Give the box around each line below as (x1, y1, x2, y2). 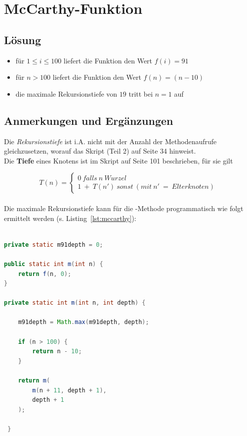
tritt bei (128, 88, 153, 99)
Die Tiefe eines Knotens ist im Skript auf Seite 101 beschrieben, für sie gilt (4, 155, 233, 165)
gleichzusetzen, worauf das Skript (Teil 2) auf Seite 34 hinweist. (4, 146, 196, 156)
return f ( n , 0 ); (18, 270, 72, 277)
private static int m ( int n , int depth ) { (4, 299, 146, 307)
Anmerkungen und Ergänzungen (4, 112, 173, 128)
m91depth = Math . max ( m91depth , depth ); (18, 319, 149, 326)
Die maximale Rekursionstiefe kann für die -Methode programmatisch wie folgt (4, 203, 244, 213)
